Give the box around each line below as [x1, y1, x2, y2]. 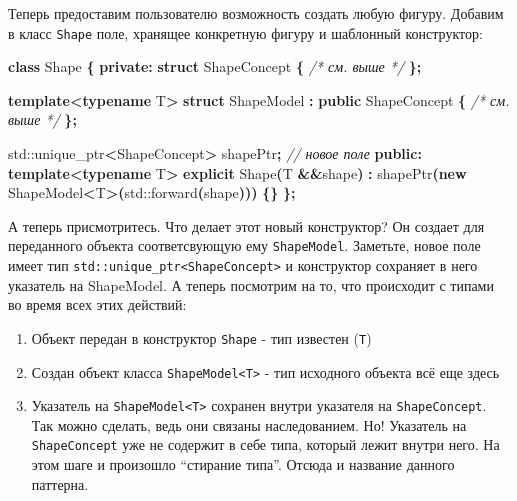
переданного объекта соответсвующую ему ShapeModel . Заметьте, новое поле [8, 235, 481, 256]
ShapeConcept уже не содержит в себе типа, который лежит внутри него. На [31, 434, 500, 455]
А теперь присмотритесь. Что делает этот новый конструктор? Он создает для [8, 215, 485, 236]
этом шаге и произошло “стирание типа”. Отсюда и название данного [31, 454, 455, 475]
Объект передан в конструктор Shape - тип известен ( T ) [31, 327, 372, 348]
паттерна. [31, 473, 89, 494]
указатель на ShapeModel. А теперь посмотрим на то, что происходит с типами [8, 274, 494, 295]
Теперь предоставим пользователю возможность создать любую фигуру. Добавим [8, 3, 504, 23]
